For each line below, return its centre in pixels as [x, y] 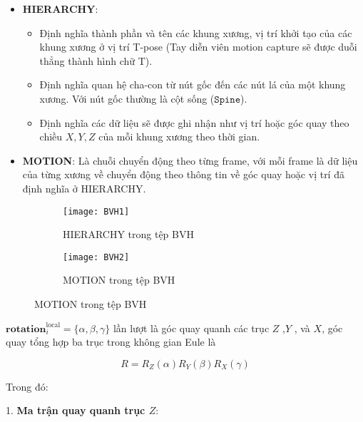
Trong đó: [27, 386]
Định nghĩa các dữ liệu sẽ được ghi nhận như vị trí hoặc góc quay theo [194, 122]
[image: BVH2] [96, 257]
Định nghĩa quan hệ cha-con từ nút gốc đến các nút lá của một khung [193, 84]
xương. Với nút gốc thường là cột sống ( [127, 98]
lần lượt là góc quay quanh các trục [191, 328]
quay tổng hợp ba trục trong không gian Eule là [111, 342]
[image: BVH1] [96, 211]
